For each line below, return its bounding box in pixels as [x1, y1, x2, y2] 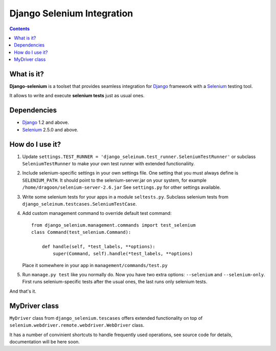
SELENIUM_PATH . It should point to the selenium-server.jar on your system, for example [22, 177, 207, 183]
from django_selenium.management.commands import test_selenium [31, 222, 196, 228]
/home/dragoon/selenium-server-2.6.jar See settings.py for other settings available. [22, 184, 221, 190]
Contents [9, 26, 30, 32]
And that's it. [9, 288, 37, 294]
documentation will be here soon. [9, 338, 80, 345]
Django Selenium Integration [9, 8, 133, 19]
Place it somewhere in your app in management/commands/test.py [22, 262, 168, 268]
